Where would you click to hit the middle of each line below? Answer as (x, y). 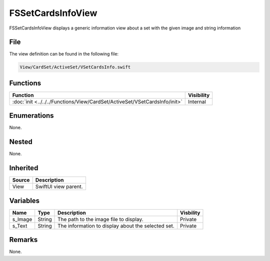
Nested (21, 142)
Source (21, 180)
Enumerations (32, 116)
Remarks (23, 240)
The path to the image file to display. (100, 219)
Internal (197, 101)
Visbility (190, 213)
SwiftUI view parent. (59, 187)
